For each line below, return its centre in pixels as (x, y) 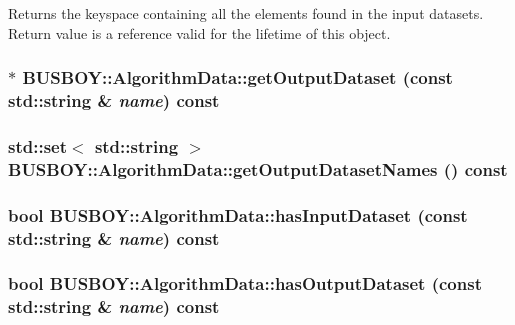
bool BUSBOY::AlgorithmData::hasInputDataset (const (238, 214)
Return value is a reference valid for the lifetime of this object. (199, 32)
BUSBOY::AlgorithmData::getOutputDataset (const (237, 77)
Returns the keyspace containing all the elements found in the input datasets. (246, 13)
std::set (37, 145)
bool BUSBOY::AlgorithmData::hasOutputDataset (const (245, 283)
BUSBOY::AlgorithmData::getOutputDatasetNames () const (258, 168)
